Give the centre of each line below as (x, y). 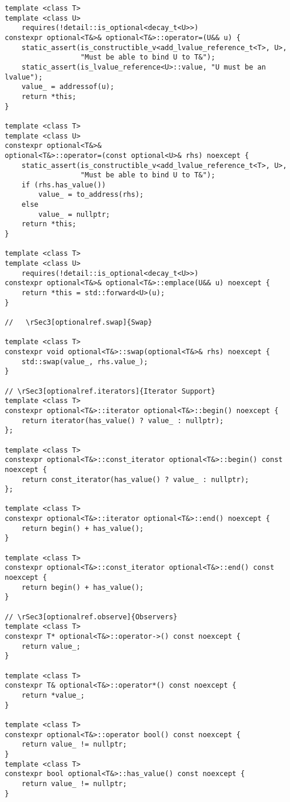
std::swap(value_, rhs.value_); (85, 362)
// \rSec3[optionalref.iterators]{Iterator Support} (110, 391)
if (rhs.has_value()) (64, 185)
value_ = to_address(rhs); (91, 195)
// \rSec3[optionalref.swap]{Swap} (79, 322)
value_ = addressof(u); (68, 87)
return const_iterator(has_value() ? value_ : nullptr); (135, 479)
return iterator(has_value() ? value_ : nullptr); (123, 420)
